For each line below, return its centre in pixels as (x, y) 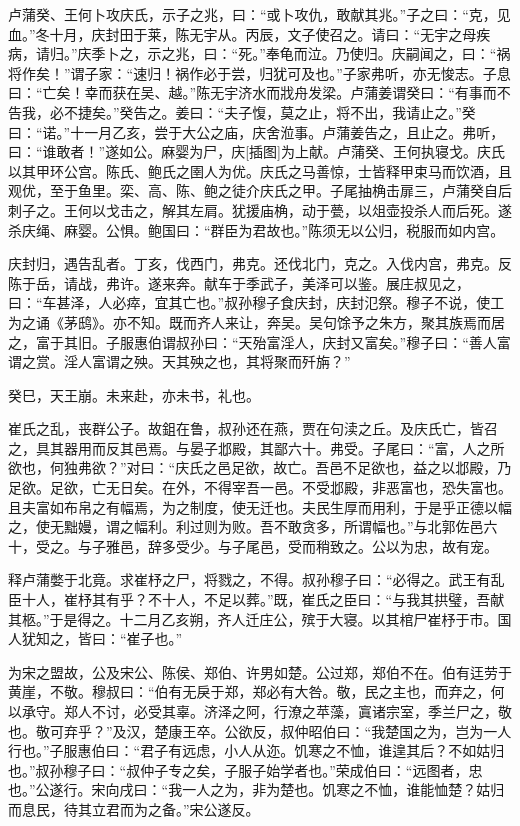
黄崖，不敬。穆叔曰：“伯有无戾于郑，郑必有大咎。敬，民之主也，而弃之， (249, 691)
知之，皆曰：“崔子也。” (109, 638)
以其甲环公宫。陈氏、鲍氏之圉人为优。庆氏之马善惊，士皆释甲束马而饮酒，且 (260, 170)
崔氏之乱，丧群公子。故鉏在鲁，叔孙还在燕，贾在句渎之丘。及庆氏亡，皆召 (253, 428)
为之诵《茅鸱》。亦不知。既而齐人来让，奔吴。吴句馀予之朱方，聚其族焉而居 (256, 321)
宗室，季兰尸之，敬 (448, 711)
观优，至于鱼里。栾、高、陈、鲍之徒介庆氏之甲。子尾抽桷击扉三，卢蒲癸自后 (260, 190)
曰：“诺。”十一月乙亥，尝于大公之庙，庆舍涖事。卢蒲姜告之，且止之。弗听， (256, 131)
